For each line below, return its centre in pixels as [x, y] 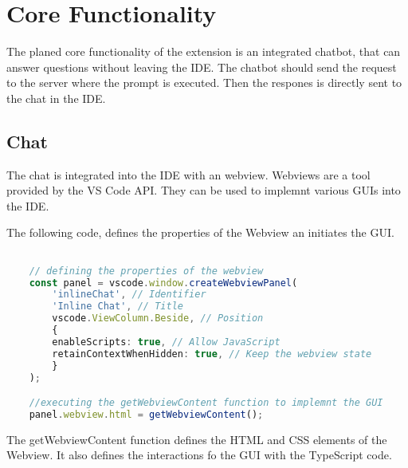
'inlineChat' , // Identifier [129, 295]
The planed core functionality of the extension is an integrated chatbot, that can [204, 51]
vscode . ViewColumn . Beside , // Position [158, 319]
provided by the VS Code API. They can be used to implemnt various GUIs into [204, 190]
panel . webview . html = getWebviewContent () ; [146, 415]
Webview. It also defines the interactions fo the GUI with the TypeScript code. [199, 455]
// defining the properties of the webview [146, 271]
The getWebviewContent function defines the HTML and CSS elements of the [197, 439]
